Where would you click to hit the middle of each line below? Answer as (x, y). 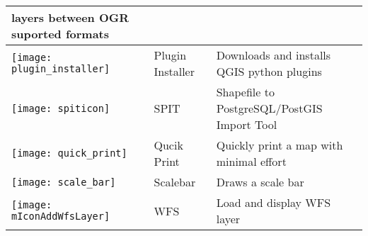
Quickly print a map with (280, 145)
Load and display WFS (274, 202)
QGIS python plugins (269, 71)
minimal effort (251, 161)
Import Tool (247, 124)
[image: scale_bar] (64, 182)
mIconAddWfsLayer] (61, 216)
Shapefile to (245, 92)
